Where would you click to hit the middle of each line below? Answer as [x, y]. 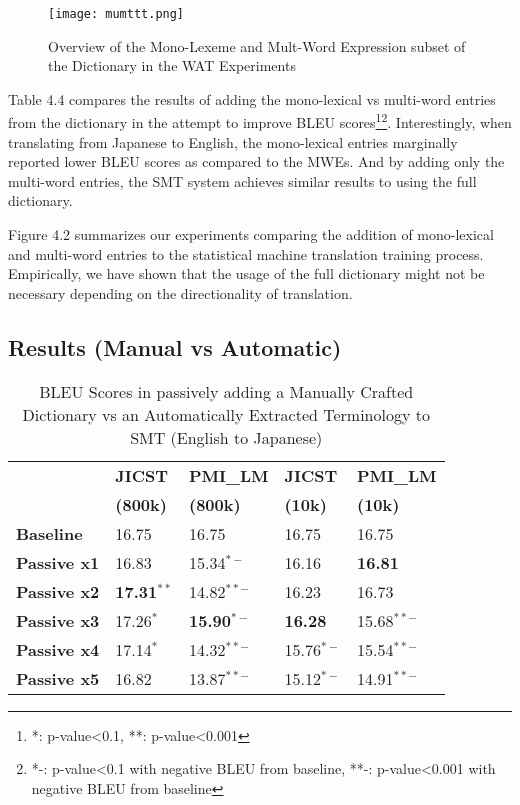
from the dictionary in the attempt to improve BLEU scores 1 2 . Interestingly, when [260, 121]
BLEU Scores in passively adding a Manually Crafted [226, 391]
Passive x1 [58, 562]
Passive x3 [58, 620]
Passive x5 [58, 678]
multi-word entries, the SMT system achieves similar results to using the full [242, 180]
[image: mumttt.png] [116, 14]
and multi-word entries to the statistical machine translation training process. [246, 253]
